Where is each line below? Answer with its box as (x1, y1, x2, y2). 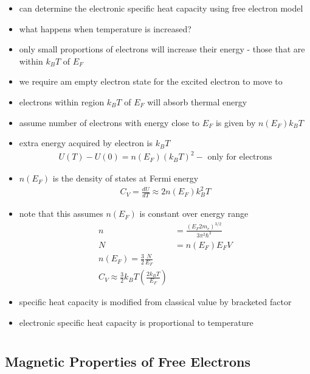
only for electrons (207, 153, 272, 162)
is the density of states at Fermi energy (52, 172, 199, 185)
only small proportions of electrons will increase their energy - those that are (19, 43, 305, 55)
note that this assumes (19, 207, 103, 220)
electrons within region (19, 95, 105, 108)
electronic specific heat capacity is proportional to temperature (19, 316, 253, 329)
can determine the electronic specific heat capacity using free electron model (19, 2, 303, 14)
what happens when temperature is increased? (19, 22, 191, 35)
